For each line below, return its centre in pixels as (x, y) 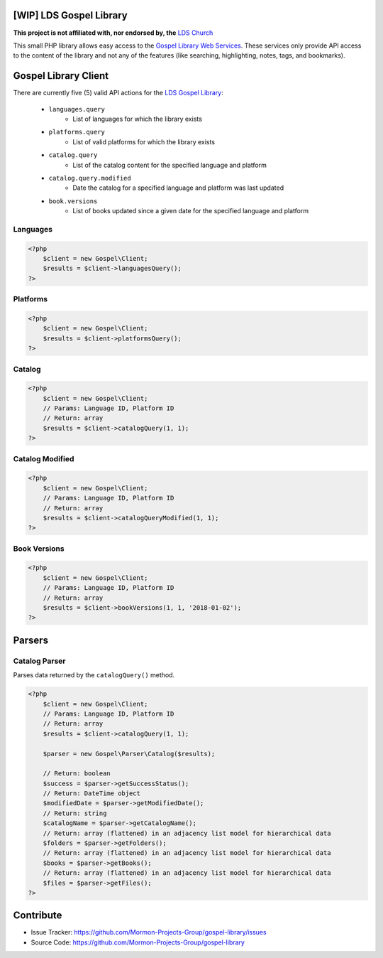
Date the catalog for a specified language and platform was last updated (178, 188)
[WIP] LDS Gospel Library (70, 15)
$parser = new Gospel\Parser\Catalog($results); (129, 754)
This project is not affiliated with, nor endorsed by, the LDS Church (113, 33)
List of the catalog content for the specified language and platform (170, 165)
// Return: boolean (77, 774)
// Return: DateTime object (92, 793)
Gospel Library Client (61, 76)
